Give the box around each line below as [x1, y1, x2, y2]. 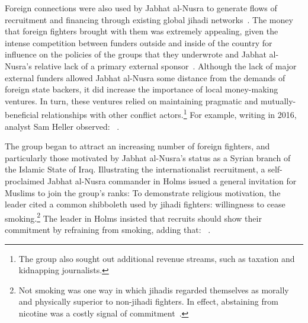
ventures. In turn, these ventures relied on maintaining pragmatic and [5, 94, 258, 107]
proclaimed [5, 174, 45, 187]
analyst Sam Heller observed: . [5, 120, 120, 132]
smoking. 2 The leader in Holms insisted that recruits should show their [5, 210, 262, 224]
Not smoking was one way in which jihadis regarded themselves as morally [18, 283, 289, 296]
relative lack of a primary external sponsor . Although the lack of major [34, 59, 297, 72]
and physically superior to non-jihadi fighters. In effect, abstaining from [18, 295, 278, 308]
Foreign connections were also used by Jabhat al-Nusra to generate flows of [5, 2, 277, 14]
